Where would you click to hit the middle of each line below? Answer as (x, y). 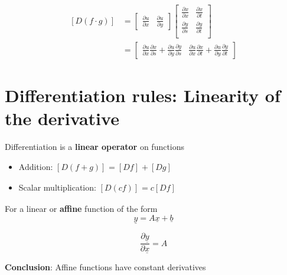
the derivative (62, 118)
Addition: (36, 166)
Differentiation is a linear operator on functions (95, 146)
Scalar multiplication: (57, 187)
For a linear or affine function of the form (81, 209)
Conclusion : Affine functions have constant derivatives (105, 267)
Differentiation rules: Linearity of (143, 95)
